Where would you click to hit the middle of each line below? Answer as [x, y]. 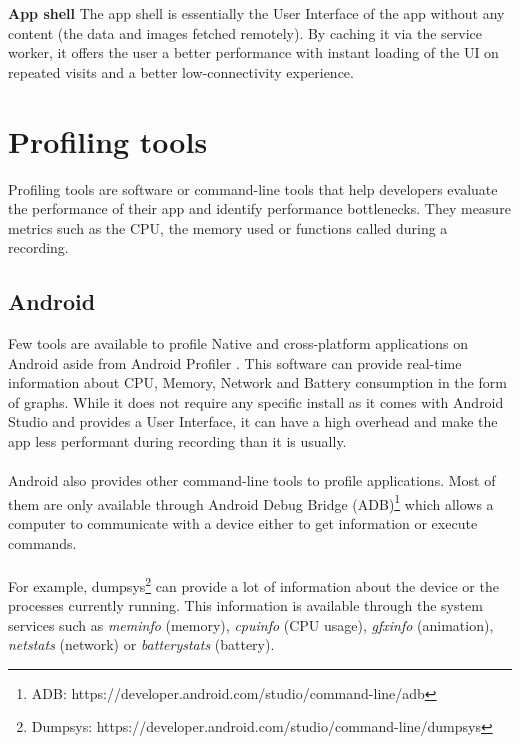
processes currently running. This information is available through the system [245, 605]
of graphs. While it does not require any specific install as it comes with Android [256, 401]
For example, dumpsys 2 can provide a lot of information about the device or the [253, 584]
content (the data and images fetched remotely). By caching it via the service [245, 32]
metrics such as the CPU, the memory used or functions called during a [228, 227]
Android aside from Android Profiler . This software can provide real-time [235, 362]
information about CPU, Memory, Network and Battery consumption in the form [257, 382]
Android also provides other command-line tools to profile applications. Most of [252, 480]
